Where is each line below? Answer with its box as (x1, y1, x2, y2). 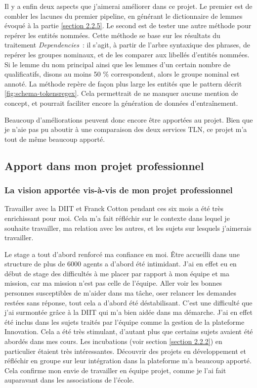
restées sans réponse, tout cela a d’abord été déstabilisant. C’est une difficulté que (4, 297, 253, 307)
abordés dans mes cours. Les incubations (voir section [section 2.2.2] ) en (4, 336, 222, 346)
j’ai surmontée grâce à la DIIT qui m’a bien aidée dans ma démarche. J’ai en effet (4, 307, 253, 317)
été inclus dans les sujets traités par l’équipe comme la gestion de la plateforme (4, 316, 245, 327)
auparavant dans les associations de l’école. (4, 375, 134, 385)
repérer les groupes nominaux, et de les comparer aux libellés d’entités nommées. (4, 49, 250, 59)
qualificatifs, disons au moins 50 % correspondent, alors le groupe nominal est (4, 69, 240, 79)
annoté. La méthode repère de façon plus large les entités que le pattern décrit (4, 78, 242, 88)
